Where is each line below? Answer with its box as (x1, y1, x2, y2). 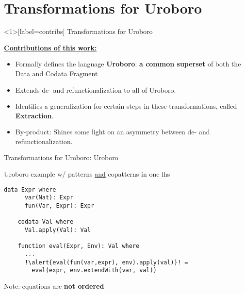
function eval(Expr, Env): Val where (17, 243, 140, 250)
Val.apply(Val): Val (24, 226, 91, 233)
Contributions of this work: (4, 42, 97, 52)
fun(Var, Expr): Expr (24, 202, 95, 209)
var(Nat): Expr (24, 194, 74, 201)
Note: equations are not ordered (4, 280, 104, 291)
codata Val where (17, 218, 74, 226)
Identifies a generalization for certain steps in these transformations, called (15, 101, 237, 111)
